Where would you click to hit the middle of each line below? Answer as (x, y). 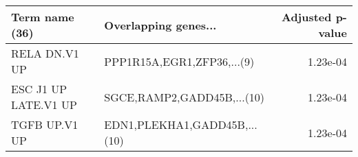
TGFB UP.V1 (45, 124)
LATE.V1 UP (44, 105)
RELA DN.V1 (45, 53)
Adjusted (306, 17)
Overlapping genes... (160, 25)
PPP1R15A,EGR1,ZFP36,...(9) (179, 61)
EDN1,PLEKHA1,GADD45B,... (181, 124)
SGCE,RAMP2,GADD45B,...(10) (185, 97)
